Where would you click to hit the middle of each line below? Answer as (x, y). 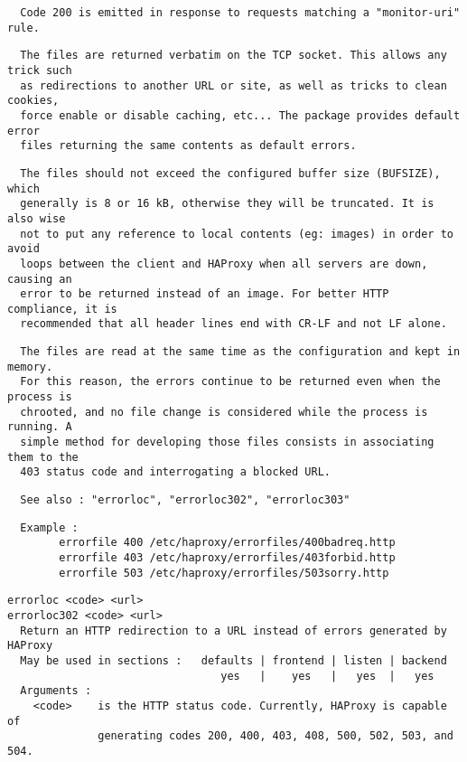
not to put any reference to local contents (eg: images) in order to (237, 234)
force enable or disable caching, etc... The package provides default (240, 115)
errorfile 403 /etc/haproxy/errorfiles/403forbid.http (227, 558)
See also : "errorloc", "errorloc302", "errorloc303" (185, 500)
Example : (49, 527)
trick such (40, 70)
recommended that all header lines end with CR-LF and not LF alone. (233, 324)
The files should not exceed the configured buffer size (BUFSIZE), (230, 173)
